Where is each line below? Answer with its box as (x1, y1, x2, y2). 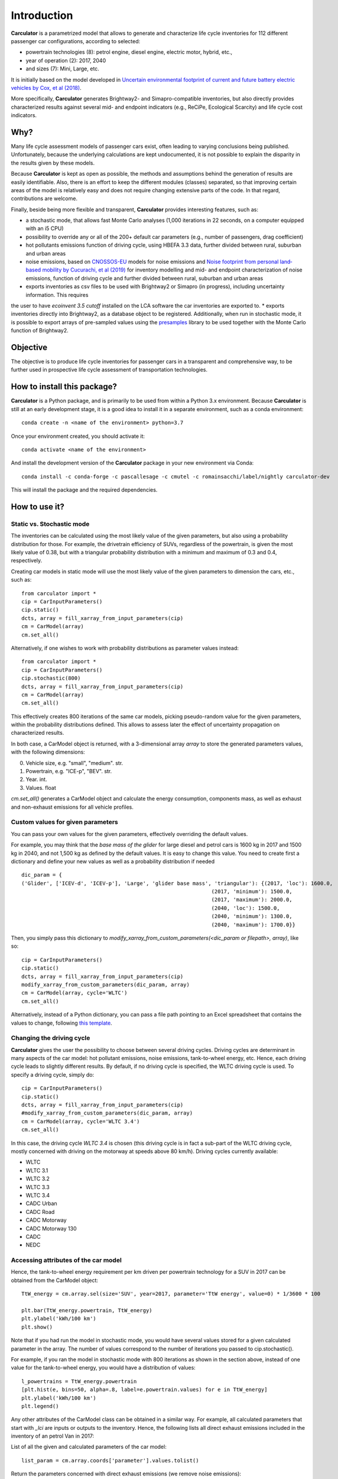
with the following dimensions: (11, 748, 85, 755)
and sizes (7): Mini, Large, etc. (25, 65, 100, 72)
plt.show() (21, 1323, 53, 1331)
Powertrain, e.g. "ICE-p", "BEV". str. (25, 768, 112, 775)
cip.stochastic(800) (21, 675, 81, 682)
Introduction (11, 9, 73, 22)
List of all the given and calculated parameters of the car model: (11, 1444, 167, 1451)
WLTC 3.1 (25, 1167, 48, 1174)
